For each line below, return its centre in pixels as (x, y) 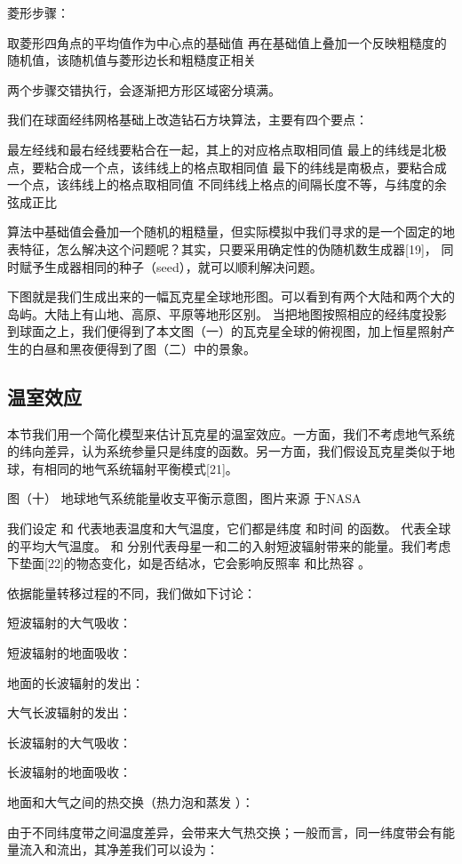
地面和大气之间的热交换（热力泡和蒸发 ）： (131, 802)
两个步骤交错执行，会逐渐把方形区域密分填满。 (144, 89)
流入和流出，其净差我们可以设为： (119, 849)
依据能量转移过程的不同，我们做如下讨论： (131, 592)
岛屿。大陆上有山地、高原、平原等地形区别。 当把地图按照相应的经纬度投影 (227, 313)
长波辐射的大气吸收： (69, 742)
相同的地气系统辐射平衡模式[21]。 (141, 468)
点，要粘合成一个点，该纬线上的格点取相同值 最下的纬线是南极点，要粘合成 (227, 167)
